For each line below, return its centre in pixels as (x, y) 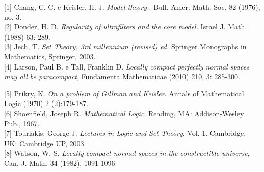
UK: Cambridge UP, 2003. (45, 143)
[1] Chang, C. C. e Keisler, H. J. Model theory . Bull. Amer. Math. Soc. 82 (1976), (132, 7)
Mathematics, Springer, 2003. (50, 56)
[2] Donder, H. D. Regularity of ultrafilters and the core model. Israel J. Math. (126, 27)
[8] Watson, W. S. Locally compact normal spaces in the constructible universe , (127, 153)
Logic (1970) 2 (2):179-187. (46, 103)
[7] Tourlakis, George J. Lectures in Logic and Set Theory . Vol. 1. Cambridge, (125, 133)
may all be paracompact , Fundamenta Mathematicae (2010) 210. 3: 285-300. (122, 76)
